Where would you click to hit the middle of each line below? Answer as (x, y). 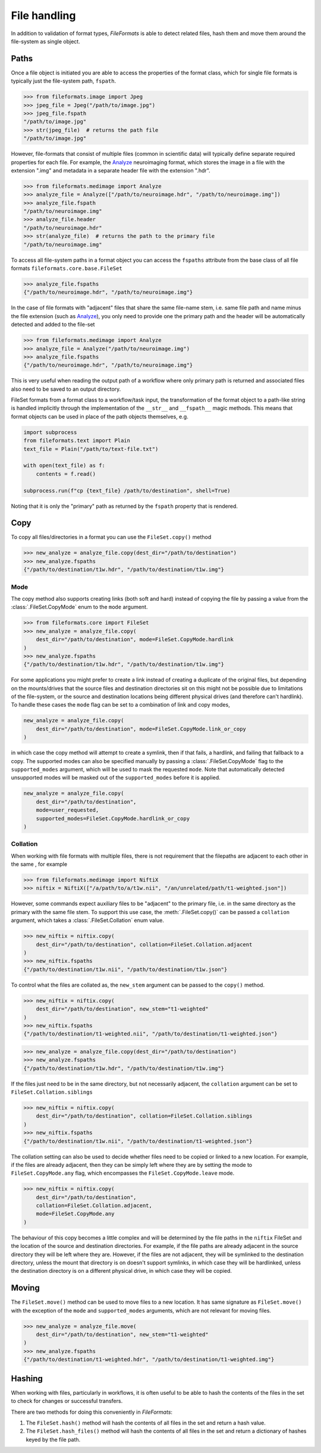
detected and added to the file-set (53, 325)
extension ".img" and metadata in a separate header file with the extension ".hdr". (111, 170)
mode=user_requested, (67, 810)
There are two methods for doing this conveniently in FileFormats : (92, 1412)
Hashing (27, 1378)
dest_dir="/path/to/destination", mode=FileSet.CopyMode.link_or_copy (141, 729)
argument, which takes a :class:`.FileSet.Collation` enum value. (88, 920)
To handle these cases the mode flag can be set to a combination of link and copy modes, (120, 705)
